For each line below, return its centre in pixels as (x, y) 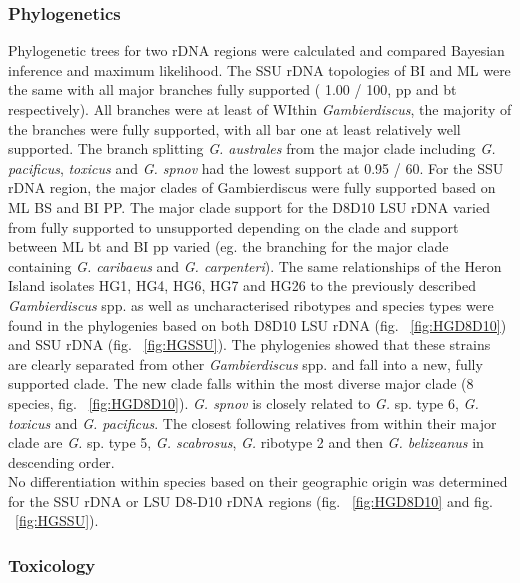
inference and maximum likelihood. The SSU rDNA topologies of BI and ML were (259, 69)
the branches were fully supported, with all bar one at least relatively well (234, 128)
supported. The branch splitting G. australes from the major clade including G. (252, 148)
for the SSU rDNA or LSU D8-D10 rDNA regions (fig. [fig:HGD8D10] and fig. (250, 500)
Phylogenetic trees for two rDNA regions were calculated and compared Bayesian (256, 50)
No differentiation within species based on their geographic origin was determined (258, 481)
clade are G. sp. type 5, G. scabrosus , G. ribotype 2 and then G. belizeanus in (246, 442)
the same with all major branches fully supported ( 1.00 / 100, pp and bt (232, 89)
